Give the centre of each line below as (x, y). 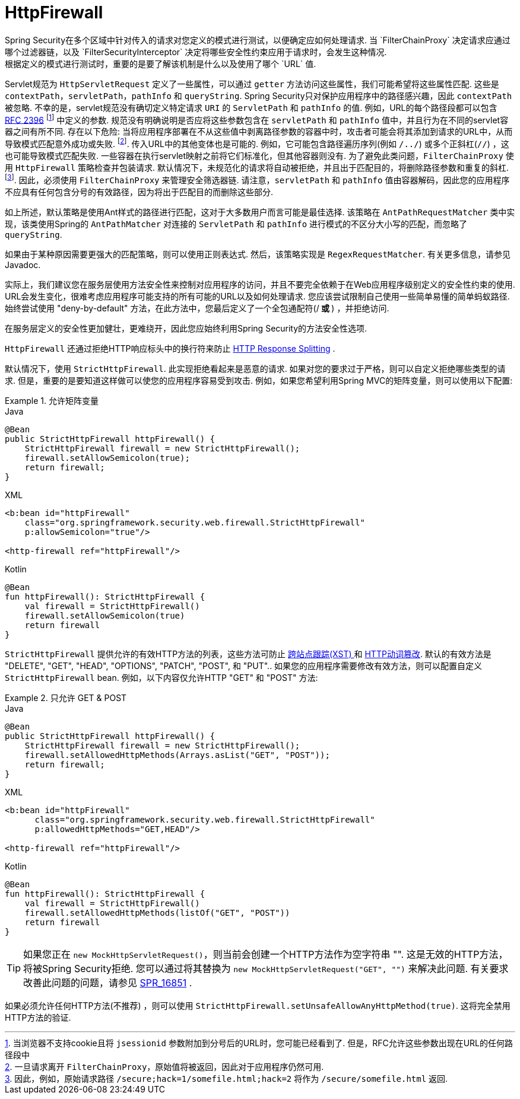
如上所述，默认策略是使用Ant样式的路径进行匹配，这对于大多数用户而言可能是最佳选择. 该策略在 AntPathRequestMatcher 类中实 (260, 212)
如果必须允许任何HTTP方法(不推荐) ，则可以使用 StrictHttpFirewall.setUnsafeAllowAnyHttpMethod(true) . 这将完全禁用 (258, 1005)
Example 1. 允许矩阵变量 (52, 400)
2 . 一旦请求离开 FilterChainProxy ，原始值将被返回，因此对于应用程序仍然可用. (164, 1066)
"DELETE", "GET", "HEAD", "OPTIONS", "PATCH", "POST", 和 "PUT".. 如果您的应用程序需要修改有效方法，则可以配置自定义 (244, 665)
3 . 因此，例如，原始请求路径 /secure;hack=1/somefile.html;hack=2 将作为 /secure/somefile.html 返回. (226, 1078)
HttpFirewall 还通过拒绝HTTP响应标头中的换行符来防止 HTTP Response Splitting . (170, 348)
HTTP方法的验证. (38, 1017)
